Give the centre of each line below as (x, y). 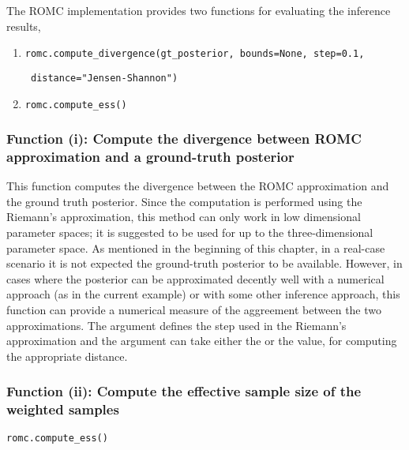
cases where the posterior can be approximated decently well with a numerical (195, 278)
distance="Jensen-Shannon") (104, 78)
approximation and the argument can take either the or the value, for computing (202, 341)
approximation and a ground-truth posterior (150, 156)
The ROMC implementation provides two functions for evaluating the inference (199, 10)
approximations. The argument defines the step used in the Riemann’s (176, 325)
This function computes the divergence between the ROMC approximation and (198, 186)
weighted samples (63, 409)
